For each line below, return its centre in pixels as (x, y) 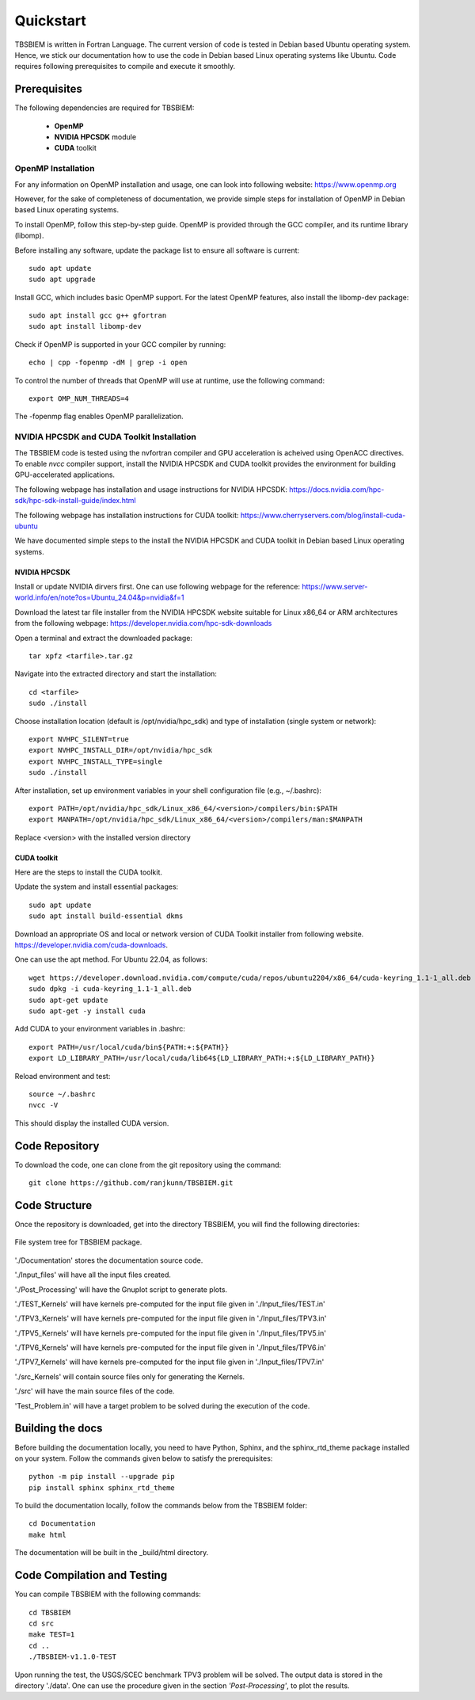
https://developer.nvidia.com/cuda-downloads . (91, 945)
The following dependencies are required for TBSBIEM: (104, 108)
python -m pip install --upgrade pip (102, 1477)
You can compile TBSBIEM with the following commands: (108, 1594)
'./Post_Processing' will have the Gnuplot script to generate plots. (121, 1289)
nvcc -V (44, 1105)
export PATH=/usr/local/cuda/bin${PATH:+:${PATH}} (129, 1047)
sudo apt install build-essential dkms (106, 916)
